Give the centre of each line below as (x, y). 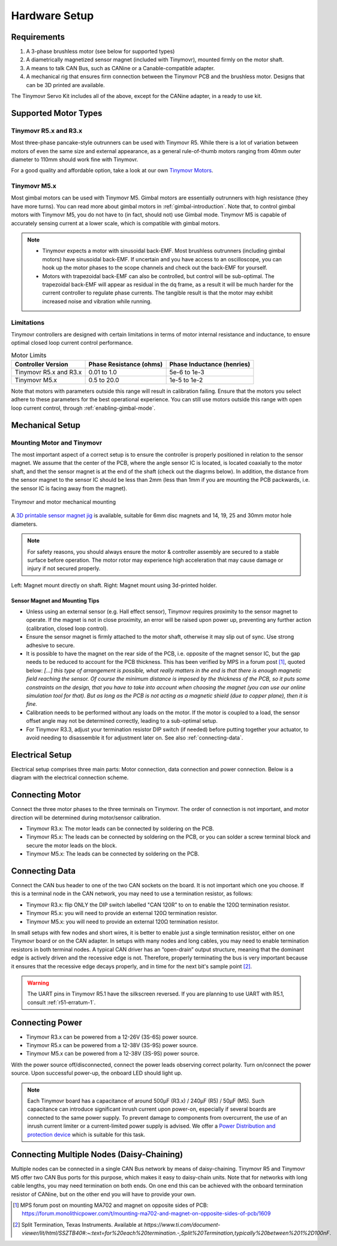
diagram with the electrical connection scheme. (70, 777)
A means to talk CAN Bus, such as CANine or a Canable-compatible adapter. (121, 68)
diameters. (24, 524)
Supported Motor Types (57, 113)
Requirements (38, 37)
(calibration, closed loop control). (67, 628)
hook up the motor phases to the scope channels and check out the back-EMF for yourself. (155, 268)
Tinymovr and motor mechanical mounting (64, 502)
